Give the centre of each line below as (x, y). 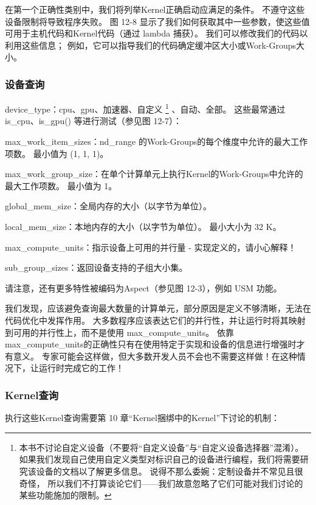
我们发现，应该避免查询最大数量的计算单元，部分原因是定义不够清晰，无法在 (158, 308)
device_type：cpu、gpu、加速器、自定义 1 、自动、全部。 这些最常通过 (145, 108)
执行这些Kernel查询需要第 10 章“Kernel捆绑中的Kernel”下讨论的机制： (143, 418)
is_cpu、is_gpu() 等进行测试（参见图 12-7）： (94, 121)
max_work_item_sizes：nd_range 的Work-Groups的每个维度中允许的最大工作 (156, 141)
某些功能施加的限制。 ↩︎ (65, 495)
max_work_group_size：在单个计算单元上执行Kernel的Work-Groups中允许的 (154, 174)
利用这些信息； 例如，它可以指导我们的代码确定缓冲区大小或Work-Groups (150, 45)
